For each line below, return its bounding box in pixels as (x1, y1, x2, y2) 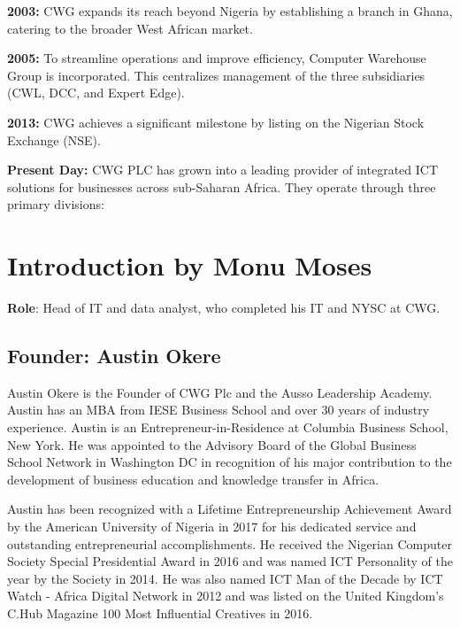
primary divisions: (7, 195, 104, 213)
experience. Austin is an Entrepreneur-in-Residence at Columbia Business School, (7, 418, 448, 437)
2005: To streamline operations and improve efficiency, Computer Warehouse (7, 49, 426, 67)
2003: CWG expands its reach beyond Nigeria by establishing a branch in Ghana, (7, 2, 453, 19)
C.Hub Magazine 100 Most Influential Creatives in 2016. (7, 603, 313, 622)
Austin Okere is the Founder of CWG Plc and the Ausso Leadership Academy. (7, 383, 433, 401)
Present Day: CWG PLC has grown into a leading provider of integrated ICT (7, 160, 439, 179)
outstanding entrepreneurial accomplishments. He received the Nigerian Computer (7, 534, 452, 553)
